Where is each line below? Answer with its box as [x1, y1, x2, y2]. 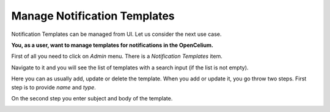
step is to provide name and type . [11, 83, 96, 91]
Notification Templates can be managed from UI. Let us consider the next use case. [11, 30, 222, 38]
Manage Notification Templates [11, 9, 175, 23]
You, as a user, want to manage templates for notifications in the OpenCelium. [11, 41, 214, 49]
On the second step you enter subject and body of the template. [11, 94, 173, 102]
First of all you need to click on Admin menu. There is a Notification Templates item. [11, 52, 222, 60]
